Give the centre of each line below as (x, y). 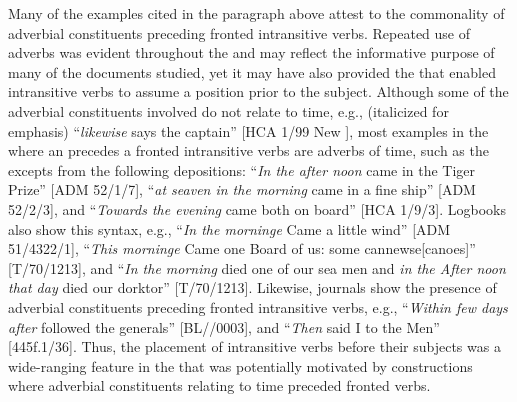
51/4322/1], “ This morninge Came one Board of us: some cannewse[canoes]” (242, 248)
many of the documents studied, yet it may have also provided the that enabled (252, 71)
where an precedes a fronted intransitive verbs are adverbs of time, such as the (248, 150)
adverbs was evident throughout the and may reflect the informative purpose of (251, 52)
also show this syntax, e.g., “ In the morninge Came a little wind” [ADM (229, 228)
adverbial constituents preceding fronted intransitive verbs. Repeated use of (239, 32)
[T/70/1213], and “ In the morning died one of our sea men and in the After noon (257, 267)
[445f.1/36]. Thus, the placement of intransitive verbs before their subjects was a (254, 346)
